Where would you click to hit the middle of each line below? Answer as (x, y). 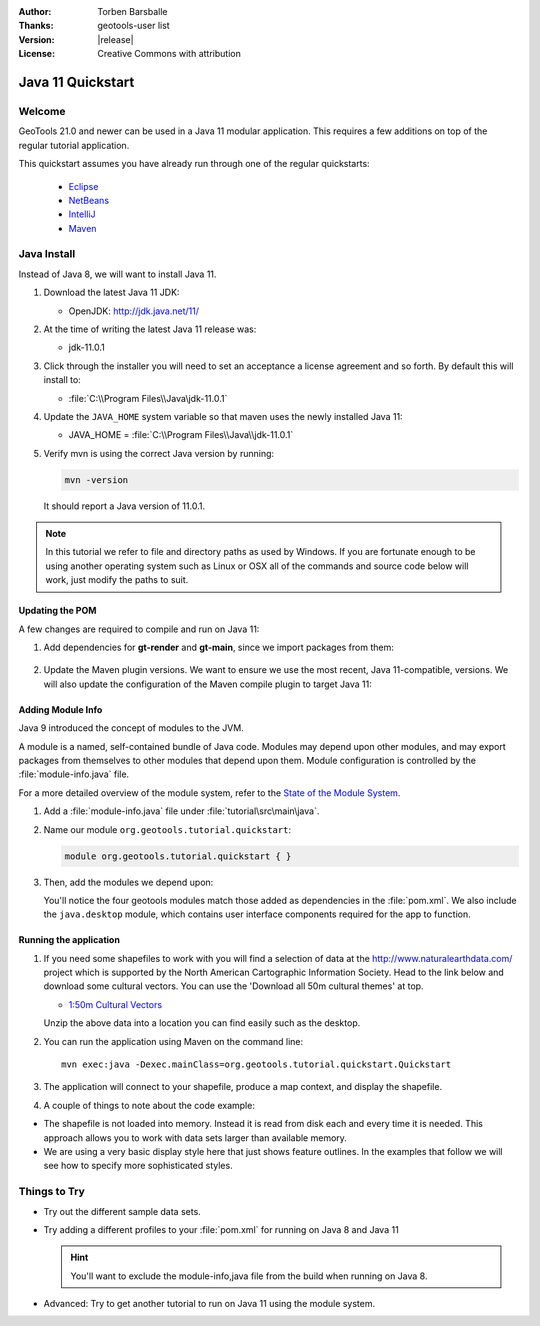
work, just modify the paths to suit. (117, 580)
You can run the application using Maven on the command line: (173, 1041)
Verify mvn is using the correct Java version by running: (159, 453)
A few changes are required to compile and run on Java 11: (139, 629)
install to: (62, 380)
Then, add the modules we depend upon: (128, 882)
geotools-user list (133, 26)
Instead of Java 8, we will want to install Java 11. (117, 274)
